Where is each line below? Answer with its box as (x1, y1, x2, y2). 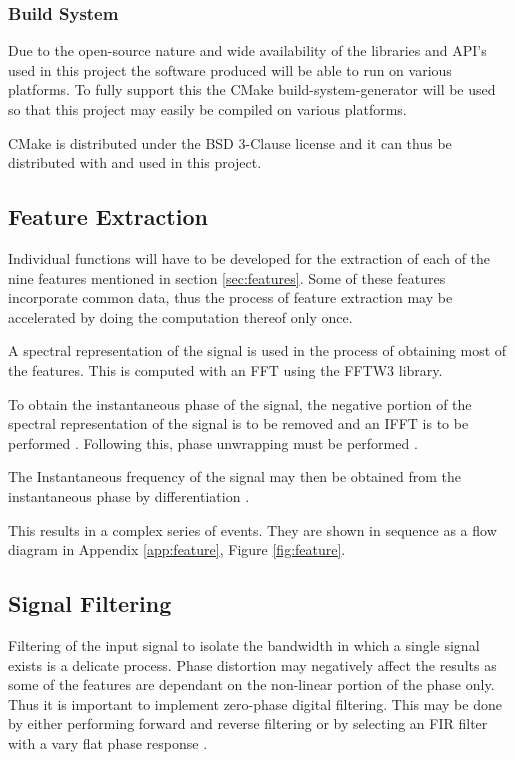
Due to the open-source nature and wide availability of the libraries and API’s (8, 40, 487, 61)
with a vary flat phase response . (8, 732, 208, 753)
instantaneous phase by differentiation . (8, 485, 250, 506)
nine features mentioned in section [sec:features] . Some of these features (8, 267, 446, 288)
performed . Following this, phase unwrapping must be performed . (8, 432, 418, 453)
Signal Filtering (8, 588, 172, 619)
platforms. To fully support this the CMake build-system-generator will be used (8, 79, 496, 100)
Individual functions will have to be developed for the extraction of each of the (8, 247, 491, 268)
